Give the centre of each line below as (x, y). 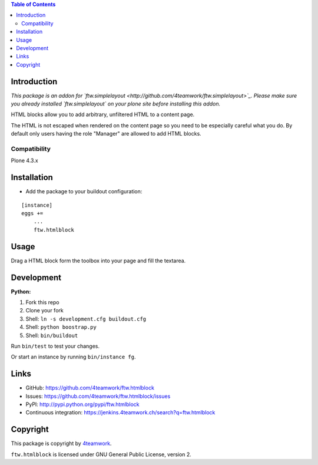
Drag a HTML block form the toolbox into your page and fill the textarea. (98, 260)
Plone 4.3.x (24, 161)
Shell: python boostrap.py (61, 327)
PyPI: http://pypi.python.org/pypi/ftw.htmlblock (82, 404)
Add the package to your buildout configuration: (84, 192)
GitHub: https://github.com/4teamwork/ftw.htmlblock (90, 388)
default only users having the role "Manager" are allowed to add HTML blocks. (106, 134)
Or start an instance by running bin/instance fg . (73, 357)
